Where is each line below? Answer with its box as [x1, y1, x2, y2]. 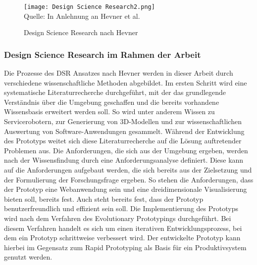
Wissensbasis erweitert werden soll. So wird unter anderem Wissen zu [4, 106, 215, 117]
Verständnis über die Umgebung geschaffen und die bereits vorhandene [4, 96, 219, 107]
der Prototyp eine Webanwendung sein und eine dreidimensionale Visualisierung [4, 184, 247, 194]
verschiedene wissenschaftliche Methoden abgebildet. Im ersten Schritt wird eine [4, 77, 247, 88]
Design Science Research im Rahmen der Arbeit [4, 48, 201, 60]
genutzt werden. [4, 252, 52, 262]
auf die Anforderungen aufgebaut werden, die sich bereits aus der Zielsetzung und [4, 165, 252, 175]
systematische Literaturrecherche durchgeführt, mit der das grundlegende [4, 87, 226, 97]
